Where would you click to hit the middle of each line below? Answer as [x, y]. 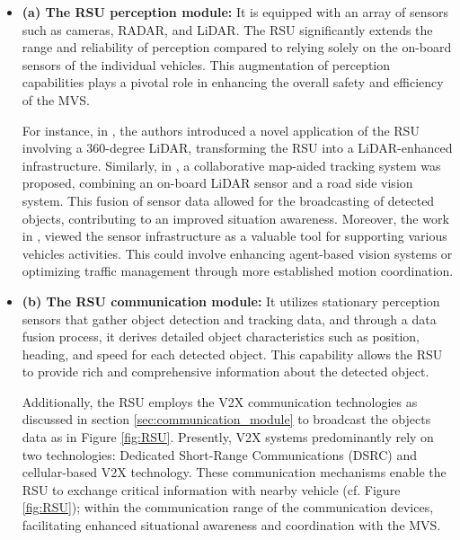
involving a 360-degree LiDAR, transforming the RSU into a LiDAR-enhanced [237, 148]
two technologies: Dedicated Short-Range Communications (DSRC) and [220, 454]
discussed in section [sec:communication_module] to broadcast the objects [226, 419]
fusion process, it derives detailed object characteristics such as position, [221, 336]
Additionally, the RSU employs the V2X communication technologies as [220, 401]
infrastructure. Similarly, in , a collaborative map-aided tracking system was [231, 165]
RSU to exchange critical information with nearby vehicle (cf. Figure [211, 489]
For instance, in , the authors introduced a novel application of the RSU [221, 130]
